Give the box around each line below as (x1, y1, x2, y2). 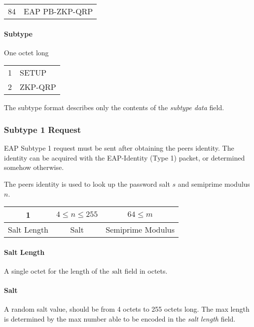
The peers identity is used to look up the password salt (4, 178, 170, 189)
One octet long (4, 47, 49, 57)
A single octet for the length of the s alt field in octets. (4, 265, 168, 276)
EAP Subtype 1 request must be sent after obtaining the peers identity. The (4, 143, 234, 153)
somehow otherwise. (4, 162, 64, 172)
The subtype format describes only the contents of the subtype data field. (4, 102, 224, 113)
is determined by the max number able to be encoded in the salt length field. (4, 313, 236, 324)
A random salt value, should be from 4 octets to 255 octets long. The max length (4, 304, 250, 314)
